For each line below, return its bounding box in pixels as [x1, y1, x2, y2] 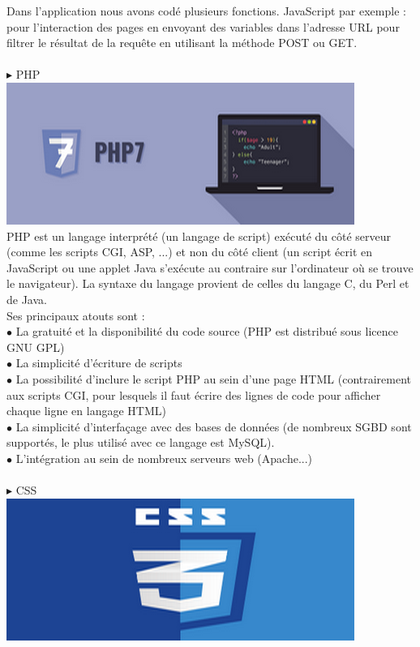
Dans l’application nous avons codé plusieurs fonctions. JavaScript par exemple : [6, 2, 406, 19]
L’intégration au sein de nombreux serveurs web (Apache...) [15, 449, 313, 466]
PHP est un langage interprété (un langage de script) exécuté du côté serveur [6, 227, 392, 244]
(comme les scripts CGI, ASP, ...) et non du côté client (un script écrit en [6, 243, 373, 260]
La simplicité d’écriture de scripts [15, 354, 182, 371]
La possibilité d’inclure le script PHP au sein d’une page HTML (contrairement [15, 370, 412, 387]
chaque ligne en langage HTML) [6, 402, 166, 419]
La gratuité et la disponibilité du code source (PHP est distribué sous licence [15, 323, 398, 340]
